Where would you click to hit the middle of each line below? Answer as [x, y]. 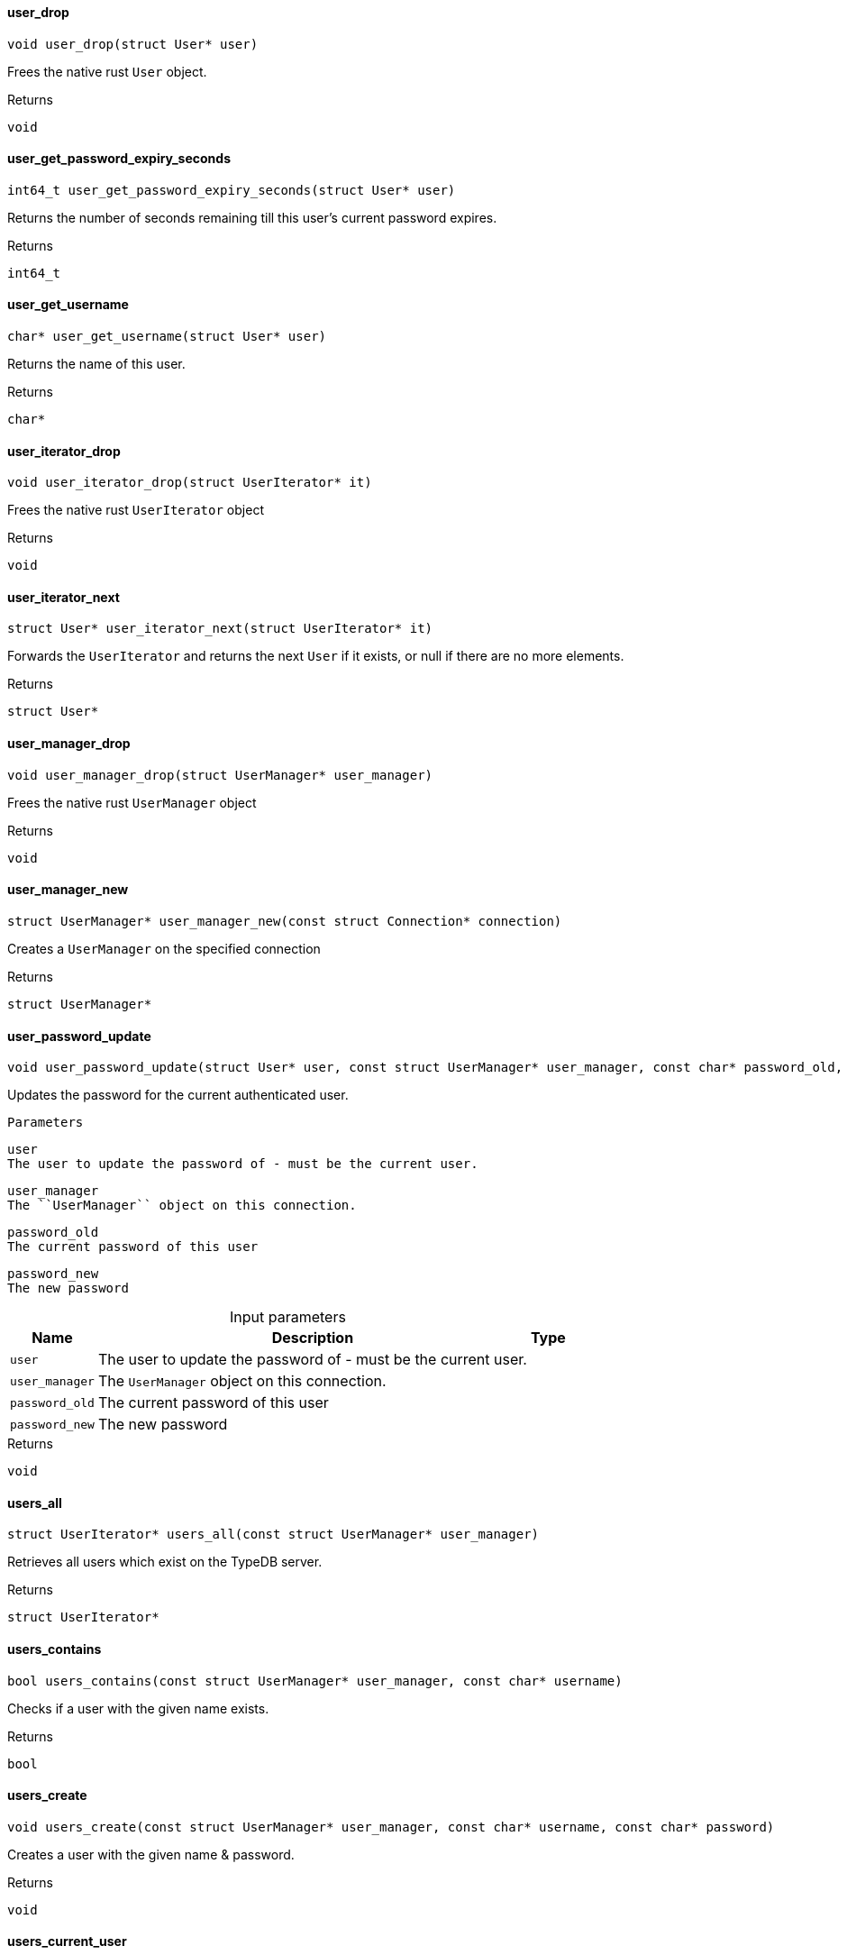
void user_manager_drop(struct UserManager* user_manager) [220, 775]
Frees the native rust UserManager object [132, 802]
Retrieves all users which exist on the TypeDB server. [165, 1562]
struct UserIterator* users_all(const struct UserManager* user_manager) [273, 1535]
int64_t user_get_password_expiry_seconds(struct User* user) [232, 190]
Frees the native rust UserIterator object [136, 510]
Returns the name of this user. [96, 364]
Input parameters [287, 1317]
